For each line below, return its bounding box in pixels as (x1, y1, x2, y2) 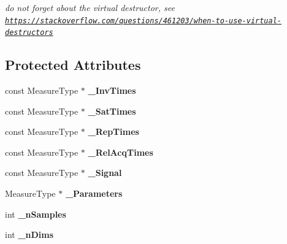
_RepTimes (88, 125, 139, 138)
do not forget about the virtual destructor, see (5, 1, 175, 13)
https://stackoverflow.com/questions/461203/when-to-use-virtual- (5, 16, 282, 25)
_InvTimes (88, 84, 136, 97)
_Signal (88, 166, 122, 179)
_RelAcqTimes (88, 145, 153, 158)
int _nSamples (5, 207, 66, 220)
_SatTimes (88, 104, 136, 117)
